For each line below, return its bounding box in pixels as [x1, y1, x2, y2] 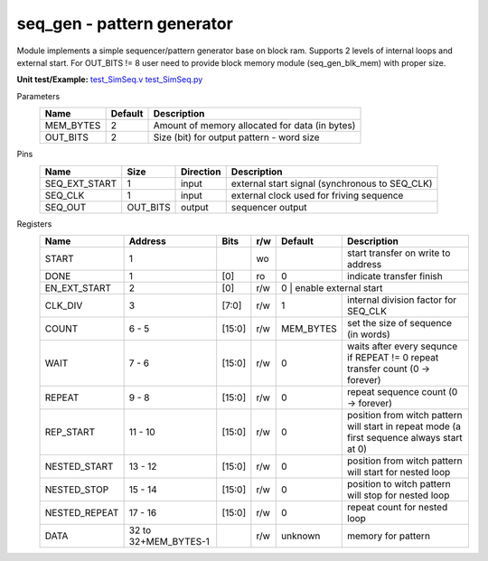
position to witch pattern [346, 477, 451, 490]
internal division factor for [346, 294, 457, 306]
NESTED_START [44, 460, 114, 472]
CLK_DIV [44, 299, 83, 312]
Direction [181, 165, 221, 178]
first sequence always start [346, 431, 463, 444]
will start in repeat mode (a [346, 420, 461, 433]
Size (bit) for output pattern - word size [153, 131, 320, 144]
